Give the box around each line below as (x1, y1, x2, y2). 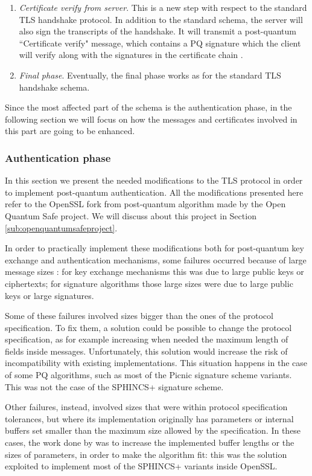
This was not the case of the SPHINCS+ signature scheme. (5, 380, 224, 393)
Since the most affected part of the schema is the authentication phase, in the (5, 101, 292, 114)
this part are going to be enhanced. (5, 124, 135, 137)
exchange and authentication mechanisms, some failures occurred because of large (5, 253, 307, 266)
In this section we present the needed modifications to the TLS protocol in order (5, 174, 303, 187)
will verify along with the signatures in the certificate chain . (19, 48, 243, 61)
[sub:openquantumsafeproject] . (5, 221, 118, 234)
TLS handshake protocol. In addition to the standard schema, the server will (19, 13, 303, 25)
